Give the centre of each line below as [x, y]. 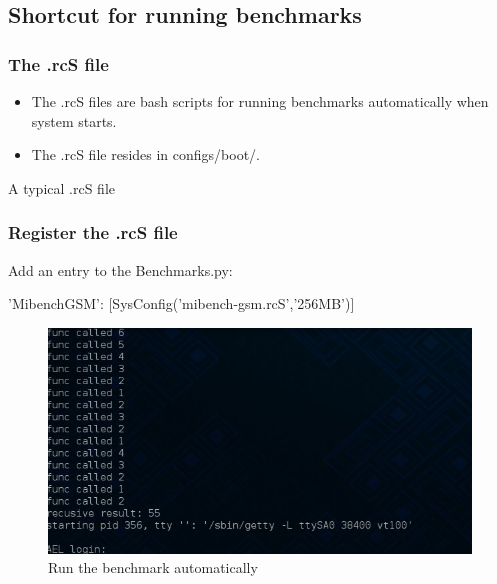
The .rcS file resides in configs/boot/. [145, 154]
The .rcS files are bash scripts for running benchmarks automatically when [260, 101]
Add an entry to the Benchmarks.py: [120, 269]
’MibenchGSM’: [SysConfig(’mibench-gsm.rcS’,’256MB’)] [181, 303]
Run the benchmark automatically [153, 567]
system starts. [74, 120]
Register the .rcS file [93, 232]
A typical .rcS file [61, 187]
